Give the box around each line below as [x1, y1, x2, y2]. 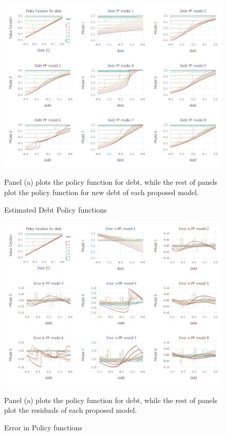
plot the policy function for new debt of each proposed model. [4, 187, 199, 198]
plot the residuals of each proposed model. [4, 405, 137, 415]
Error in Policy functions [4, 422, 82, 432]
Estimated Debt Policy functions [4, 204, 107, 215]
